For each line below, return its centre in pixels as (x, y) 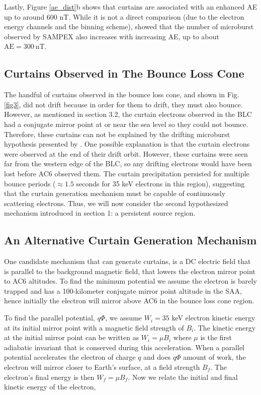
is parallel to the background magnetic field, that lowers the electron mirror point (130, 271)
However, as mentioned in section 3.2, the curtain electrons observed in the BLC (128, 114)
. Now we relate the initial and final (183, 377)
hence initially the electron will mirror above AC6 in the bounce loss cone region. (129, 301)
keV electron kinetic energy (213, 318)
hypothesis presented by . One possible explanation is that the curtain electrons (127, 144)
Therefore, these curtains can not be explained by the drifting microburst (117, 134)
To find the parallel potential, (50, 318)
